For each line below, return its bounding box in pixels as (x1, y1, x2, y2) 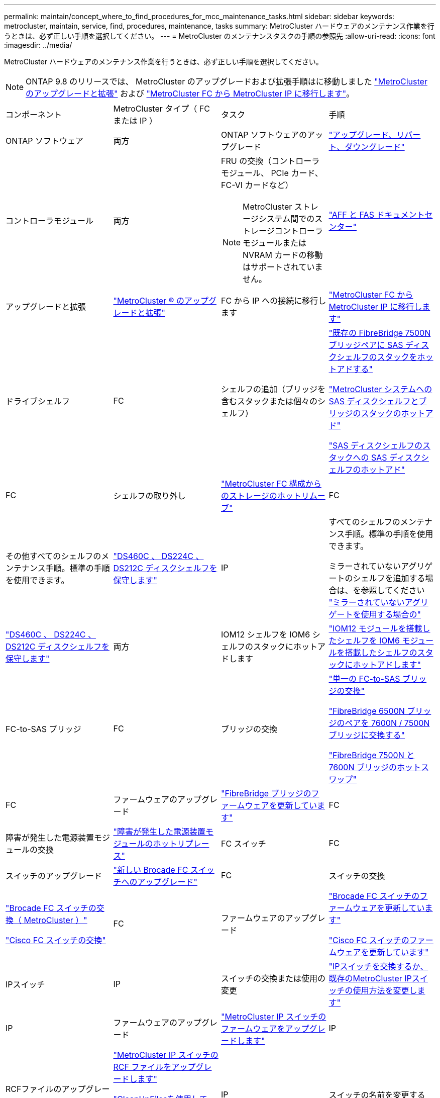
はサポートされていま (243, 262, 323, 272)
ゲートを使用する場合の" (328, 609, 421, 619)
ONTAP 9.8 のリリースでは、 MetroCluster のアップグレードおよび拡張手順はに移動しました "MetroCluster (26, 76, 427, 86)
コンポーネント (6, 110, 62, 120)
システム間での (258, 214, 315, 224)
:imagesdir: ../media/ (4, 41, 72, 49)
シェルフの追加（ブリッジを (221, 384, 326, 394)
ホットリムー (277, 491, 325, 501)
